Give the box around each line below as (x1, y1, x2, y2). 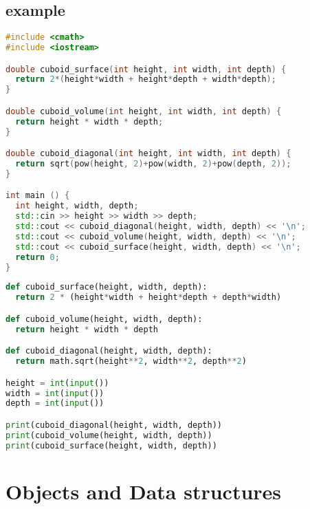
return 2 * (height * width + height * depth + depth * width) (15, 292, 282, 303)
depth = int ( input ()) (5, 398, 104, 409)
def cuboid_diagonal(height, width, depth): (5, 346, 212, 356)
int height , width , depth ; (15, 201, 139, 211)
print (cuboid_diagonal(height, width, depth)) (5, 420, 222, 430)
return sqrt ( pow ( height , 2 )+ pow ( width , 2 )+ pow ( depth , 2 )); (15, 159, 291, 169)
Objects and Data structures (5, 477, 282, 505)
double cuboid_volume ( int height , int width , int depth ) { (5, 106, 282, 116)
